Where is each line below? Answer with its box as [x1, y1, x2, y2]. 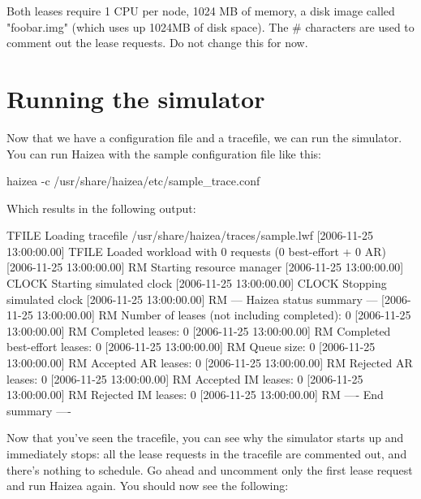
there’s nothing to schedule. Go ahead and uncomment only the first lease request [6, 461, 413, 478]
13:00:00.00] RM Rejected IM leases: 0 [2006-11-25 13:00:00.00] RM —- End [6, 386, 384, 403]
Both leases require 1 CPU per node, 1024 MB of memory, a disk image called [6, 2, 395, 19]
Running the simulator [6, 81, 265, 115]
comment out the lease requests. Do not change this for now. [6, 34, 308, 51]
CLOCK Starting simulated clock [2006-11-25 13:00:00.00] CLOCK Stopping [6, 275, 387, 292]
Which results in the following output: [6, 199, 196, 216]
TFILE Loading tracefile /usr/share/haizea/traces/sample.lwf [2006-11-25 [6, 227, 373, 244]
